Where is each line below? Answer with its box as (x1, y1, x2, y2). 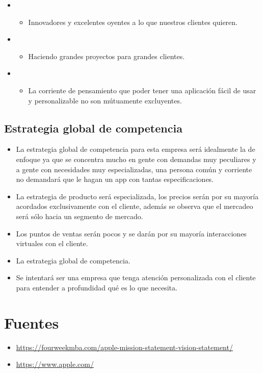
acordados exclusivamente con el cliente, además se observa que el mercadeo (16, 201, 253, 211)
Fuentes (4, 312, 59, 333)
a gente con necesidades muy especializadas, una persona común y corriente (16, 164, 252, 174)
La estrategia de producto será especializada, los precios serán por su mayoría (16, 191, 259, 201)
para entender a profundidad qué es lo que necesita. (16, 282, 177, 292)
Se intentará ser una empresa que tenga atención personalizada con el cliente (16, 272, 256, 283)
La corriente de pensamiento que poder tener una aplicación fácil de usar (28, 85, 256, 95)
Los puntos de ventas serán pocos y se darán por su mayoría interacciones (16, 228, 247, 238)
